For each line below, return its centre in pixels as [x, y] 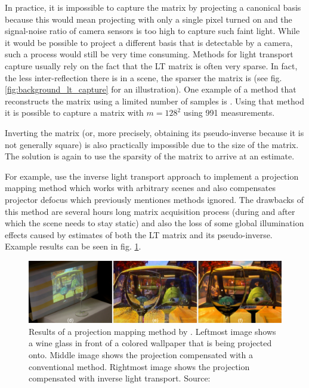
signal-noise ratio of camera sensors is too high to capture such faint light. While [152, 31]
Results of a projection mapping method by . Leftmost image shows [152, 331]
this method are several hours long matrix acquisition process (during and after [150, 211]
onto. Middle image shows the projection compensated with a [141, 355]
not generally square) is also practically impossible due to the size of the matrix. [152, 144]
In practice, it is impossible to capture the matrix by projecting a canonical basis [153, 7]
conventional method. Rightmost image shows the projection [139, 366]
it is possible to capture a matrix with [74, 113]
